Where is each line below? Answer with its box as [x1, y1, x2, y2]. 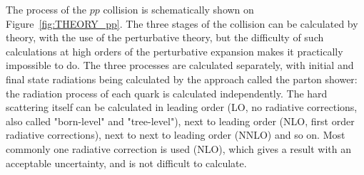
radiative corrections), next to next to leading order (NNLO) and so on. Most [6, 127, 345, 142]
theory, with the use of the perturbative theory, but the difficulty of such [6, 30, 324, 45]
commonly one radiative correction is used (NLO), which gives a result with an [6, 141, 352, 156]
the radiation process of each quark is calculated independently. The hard [6, 85, 328, 100]
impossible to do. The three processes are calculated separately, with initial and [6, 58, 354, 73]
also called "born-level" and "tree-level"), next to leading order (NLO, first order [6, 113, 355, 128]
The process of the [6, 2, 86, 16]
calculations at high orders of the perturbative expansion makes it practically [6, 43, 343, 58]
